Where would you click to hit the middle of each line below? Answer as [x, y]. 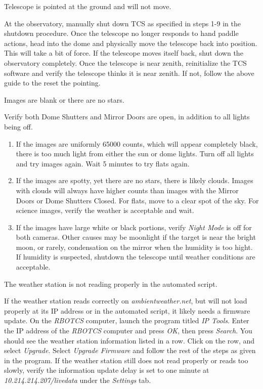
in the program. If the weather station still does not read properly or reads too [126, 360]
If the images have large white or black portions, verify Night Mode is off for [134, 227]
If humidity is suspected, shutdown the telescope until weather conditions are [136, 257]
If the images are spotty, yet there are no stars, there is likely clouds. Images [135, 180]
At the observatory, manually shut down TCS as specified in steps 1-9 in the [122, 23]
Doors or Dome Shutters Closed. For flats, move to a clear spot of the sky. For [137, 200]
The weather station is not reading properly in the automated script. [111, 284]
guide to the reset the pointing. [52, 83]
